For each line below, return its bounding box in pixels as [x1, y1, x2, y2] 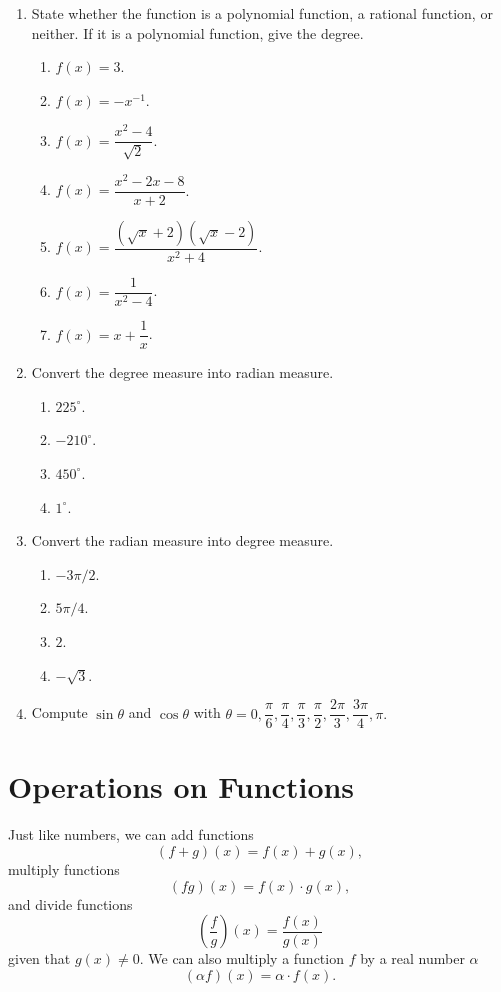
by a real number [360, 948, 465, 969]
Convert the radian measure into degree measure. [31, 530, 334, 551]
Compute [31, 702, 88, 723]
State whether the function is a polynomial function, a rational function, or [31, 3, 493, 23]
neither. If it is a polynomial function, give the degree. [31, 22, 364, 43]
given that [8, 948, 71, 969]
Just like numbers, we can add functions [8, 824, 254, 845]
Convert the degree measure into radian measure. [31, 362, 334, 383]
